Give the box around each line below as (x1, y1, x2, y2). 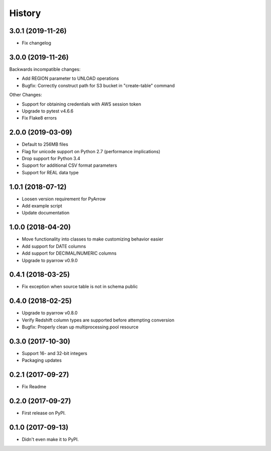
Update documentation (22, 210, 70, 216)
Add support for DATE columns (22, 243, 86, 249)
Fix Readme (22, 384, 47, 390)
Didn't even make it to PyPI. (22, 436, 79, 442)
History (9, 8, 41, 19)
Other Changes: (9, 92, 42, 98)
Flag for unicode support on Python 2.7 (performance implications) (22, 148, 161, 154)
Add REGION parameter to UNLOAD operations (22, 75, 119, 81)
